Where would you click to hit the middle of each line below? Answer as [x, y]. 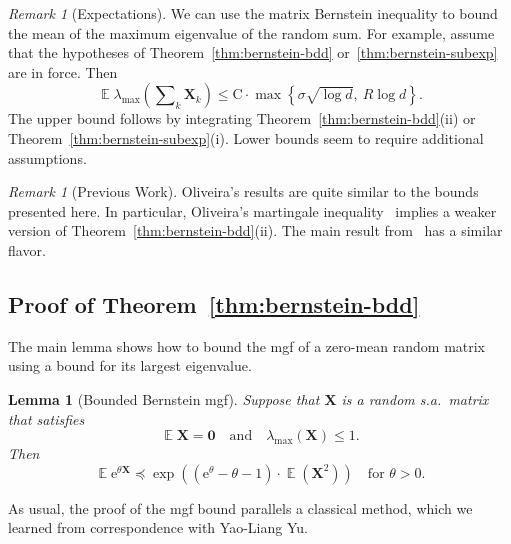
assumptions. [47, 157]
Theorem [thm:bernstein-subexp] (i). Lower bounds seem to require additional [246, 137]
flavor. [27, 249]
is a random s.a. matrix [415, 398]
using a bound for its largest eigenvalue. [130, 365]
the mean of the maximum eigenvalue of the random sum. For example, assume [251, 32]
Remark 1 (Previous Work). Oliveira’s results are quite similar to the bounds [243, 191]
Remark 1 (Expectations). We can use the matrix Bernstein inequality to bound [253, 13]
